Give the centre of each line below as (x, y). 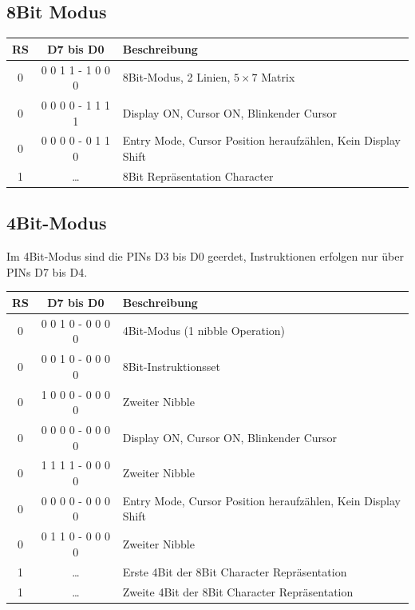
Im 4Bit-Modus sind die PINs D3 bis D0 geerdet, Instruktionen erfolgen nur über (205, 256)
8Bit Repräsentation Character (198, 175)
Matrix (278, 77)
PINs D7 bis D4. (47, 271)
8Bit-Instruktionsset (171, 366)
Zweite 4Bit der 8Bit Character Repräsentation (238, 591)
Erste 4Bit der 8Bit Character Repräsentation (235, 571)
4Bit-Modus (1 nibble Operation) (204, 331)
